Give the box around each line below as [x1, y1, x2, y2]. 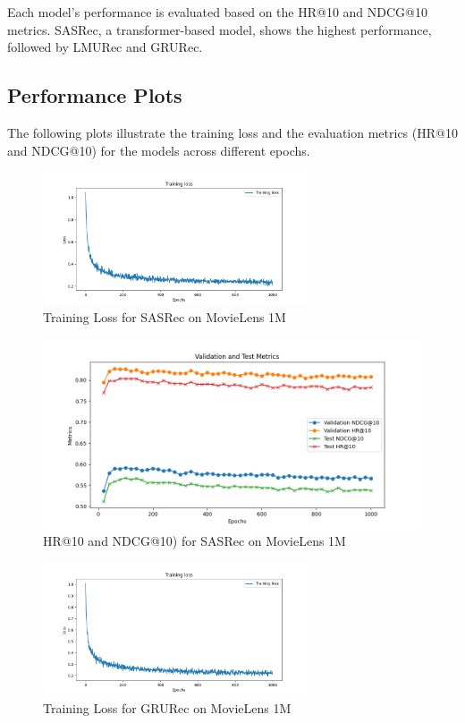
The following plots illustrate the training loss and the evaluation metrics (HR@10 [7, 123, 458, 141]
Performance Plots [7, 81, 182, 109]
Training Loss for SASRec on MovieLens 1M [43, 308, 286, 327]
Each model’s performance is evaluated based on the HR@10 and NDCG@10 [7, 3, 427, 21]
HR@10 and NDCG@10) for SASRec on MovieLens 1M [43, 532, 346, 550]
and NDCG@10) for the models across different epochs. [7, 140, 310, 159]
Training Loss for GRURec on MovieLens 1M [43, 698, 292, 717]
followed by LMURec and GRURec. [7, 38, 203, 56]
